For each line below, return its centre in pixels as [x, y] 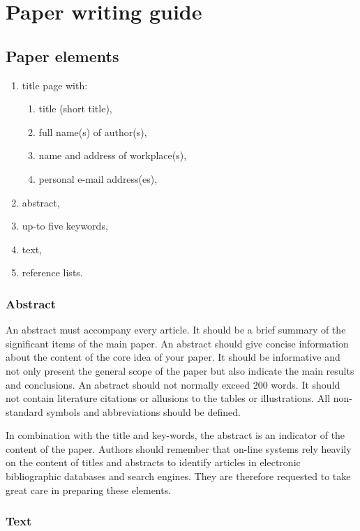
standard [24, 411]
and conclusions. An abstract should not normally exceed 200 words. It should [173, 384]
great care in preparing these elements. [89, 489]
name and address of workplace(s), [113, 155]
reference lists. [52, 272]
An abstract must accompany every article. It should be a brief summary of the [176, 330]
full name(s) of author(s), [93, 132]
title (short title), [75, 109]
